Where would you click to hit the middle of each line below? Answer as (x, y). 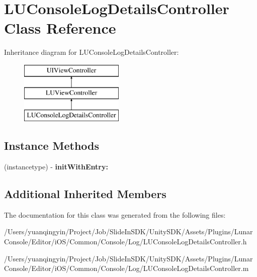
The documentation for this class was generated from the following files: (115, 214)
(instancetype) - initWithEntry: (56, 167)
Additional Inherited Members (85, 194)
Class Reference (60, 28)
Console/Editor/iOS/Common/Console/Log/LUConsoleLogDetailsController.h (125, 242)
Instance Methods (52, 146)
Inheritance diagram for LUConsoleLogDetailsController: (92, 52)
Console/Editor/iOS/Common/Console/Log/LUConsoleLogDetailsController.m (126, 268)
